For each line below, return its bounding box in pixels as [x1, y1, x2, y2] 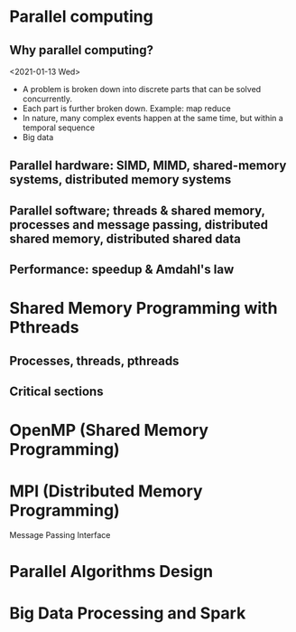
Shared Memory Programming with [9, 298, 278, 318]
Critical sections [9, 384, 104, 400]
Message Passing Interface [9, 530, 111, 541]
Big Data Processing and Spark [9, 603, 246, 623]
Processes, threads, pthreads [9, 353, 180, 368]
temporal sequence [22, 122, 96, 133]
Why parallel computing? [9, 42, 153, 58]
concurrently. [22, 93, 73, 104]
